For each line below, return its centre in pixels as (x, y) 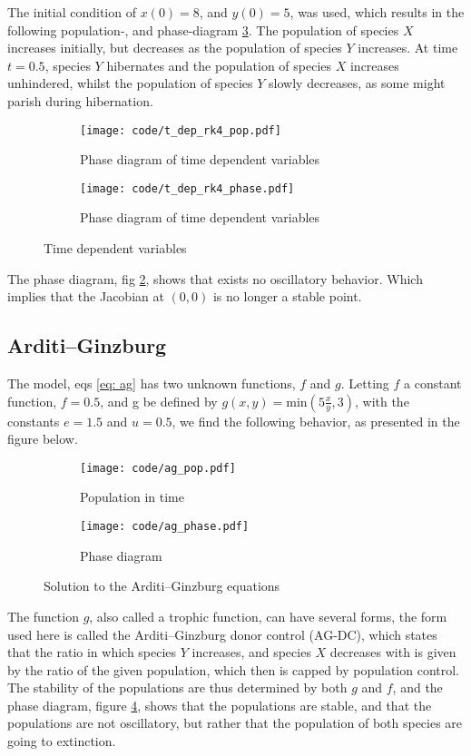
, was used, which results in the (377, 12)
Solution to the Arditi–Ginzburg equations (162, 586)
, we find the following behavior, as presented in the (316, 421)
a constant (433, 383)
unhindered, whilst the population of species (130, 83)
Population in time (132, 497)
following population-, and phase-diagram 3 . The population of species (203, 29)
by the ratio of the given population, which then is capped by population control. (234, 669)
